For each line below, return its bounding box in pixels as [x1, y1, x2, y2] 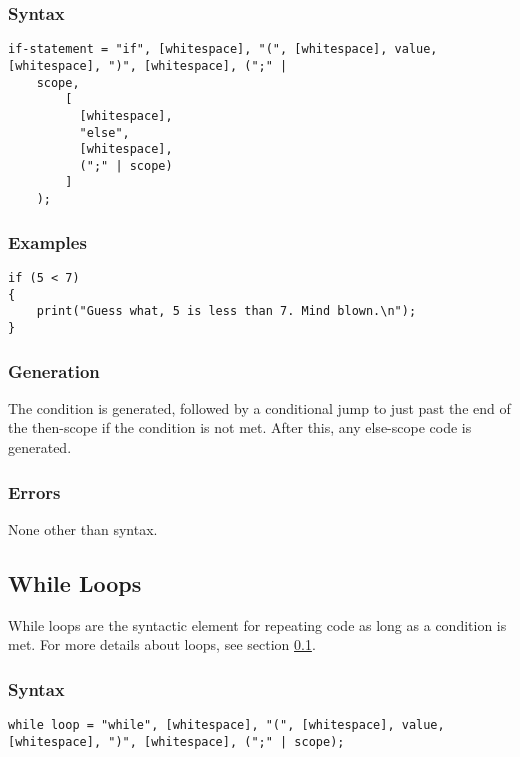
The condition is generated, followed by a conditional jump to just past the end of [8, 397, 511, 418]
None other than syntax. [8, 518, 158, 539]
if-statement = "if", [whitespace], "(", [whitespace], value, [8, 42, 438, 57]
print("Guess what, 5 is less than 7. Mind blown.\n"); [36, 304, 417, 319]
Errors [8, 479, 61, 504]
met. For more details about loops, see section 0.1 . [8, 634, 316, 655]
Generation [8, 358, 100, 383]
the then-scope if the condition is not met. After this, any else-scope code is [8, 417, 472, 438]
